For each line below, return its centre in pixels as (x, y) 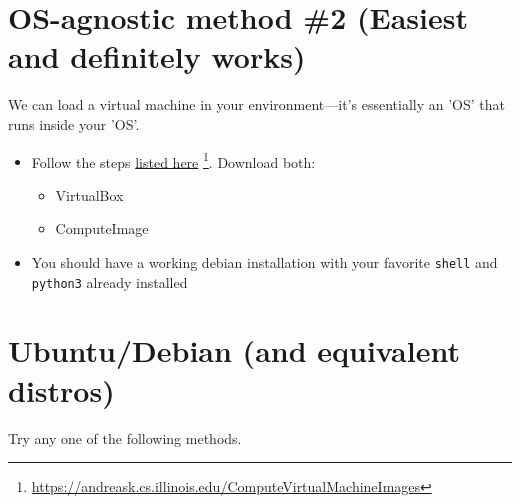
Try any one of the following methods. (125, 437)
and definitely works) (157, 56)
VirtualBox (89, 194)
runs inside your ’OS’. (74, 123)
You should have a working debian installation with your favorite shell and (264, 261)
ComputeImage (102, 228)
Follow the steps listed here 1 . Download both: (173, 160)
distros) (61, 389)
